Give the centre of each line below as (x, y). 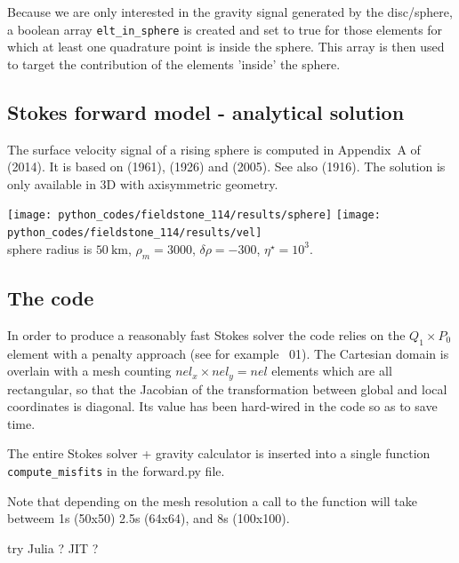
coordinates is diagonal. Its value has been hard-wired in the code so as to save (222, 406)
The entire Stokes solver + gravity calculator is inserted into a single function (219, 453)
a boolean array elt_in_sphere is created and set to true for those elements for (225, 29)
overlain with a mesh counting (89, 371)
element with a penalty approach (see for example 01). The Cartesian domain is (228, 353)
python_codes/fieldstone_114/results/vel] (135, 233)
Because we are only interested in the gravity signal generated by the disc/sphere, (230, 12)
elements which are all (332, 371)
